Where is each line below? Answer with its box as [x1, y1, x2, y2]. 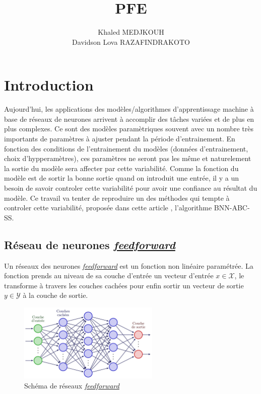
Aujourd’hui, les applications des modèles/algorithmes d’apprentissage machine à [4, 104, 254, 114]
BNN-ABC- [214, 202, 250, 213]
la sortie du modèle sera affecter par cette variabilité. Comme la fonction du [4, 163, 239, 173]
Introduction [4, 74, 94, 95]
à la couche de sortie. [23, 290, 88, 300]
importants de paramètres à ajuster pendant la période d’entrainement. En [4, 133, 235, 144]
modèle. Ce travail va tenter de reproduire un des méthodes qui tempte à [4, 192, 230, 203]
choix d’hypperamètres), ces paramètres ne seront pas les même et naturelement [4, 153, 251, 164]
